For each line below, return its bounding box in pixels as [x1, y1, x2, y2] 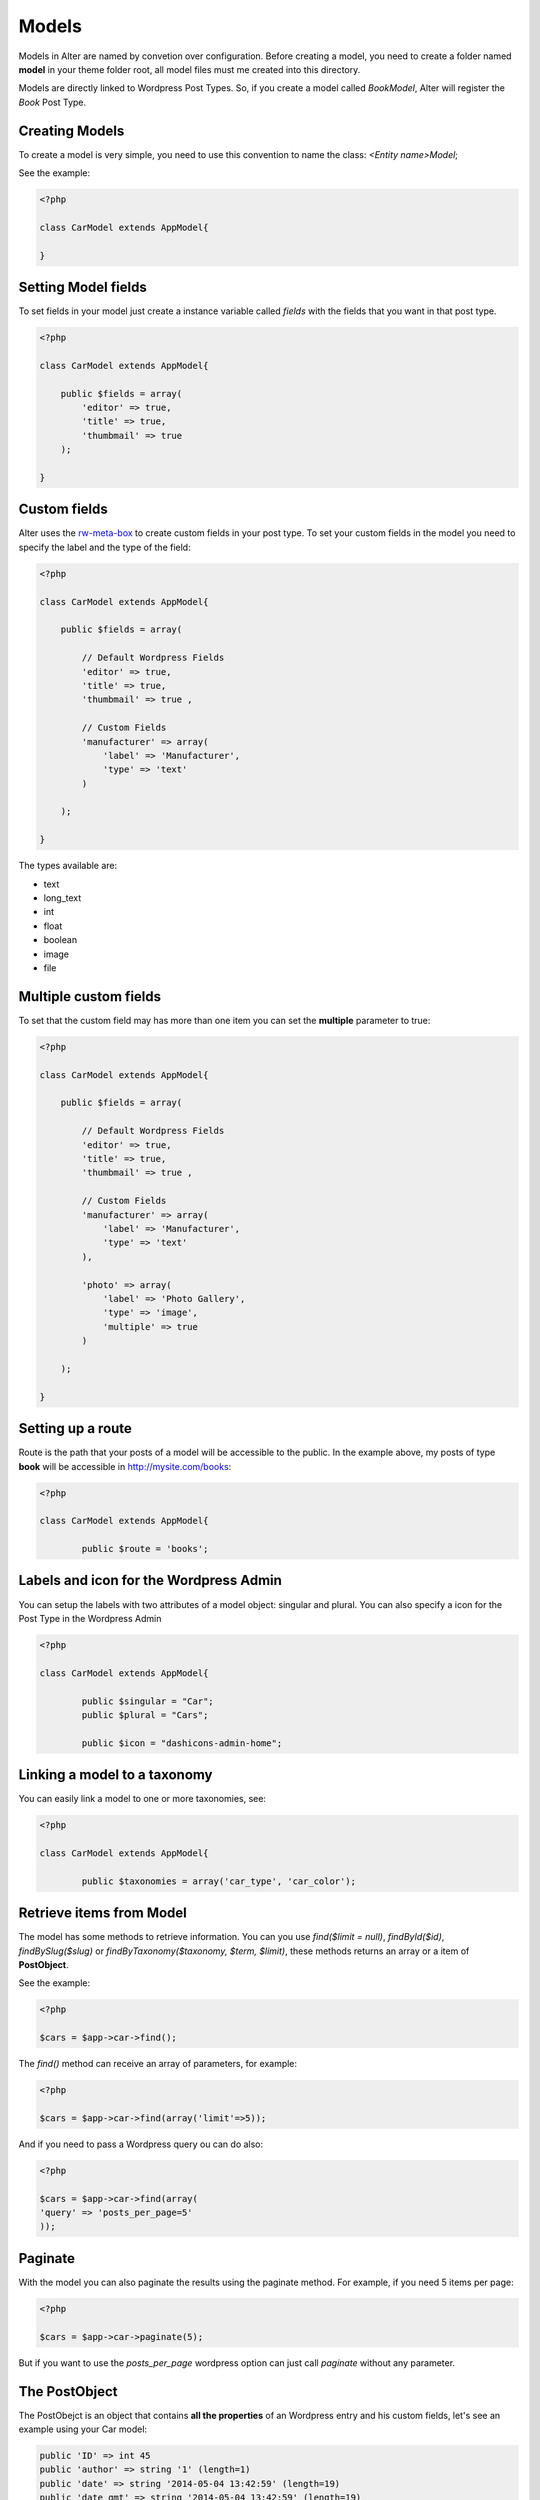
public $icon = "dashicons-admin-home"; [81, 1737, 283, 1749]
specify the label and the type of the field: [18, 541, 191, 553]
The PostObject [18, 2383, 119, 2400]
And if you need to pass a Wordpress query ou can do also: [18, 2138, 264, 2150]
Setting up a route [18, 1420, 132, 1437]
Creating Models [18, 122, 125, 139]
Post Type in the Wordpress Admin [18, 1612, 162, 1624]
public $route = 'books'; [81, 1543, 209, 1555]
